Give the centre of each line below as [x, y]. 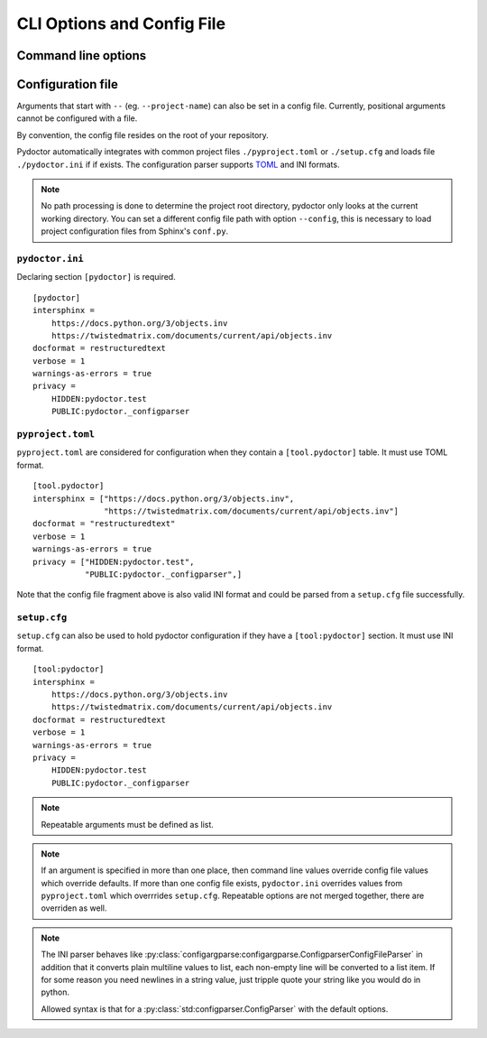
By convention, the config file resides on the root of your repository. [143, 134]
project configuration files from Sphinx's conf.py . [135, 231]
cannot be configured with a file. [77, 118]
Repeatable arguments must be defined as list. [127, 824]
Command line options [82, 56]
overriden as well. [74, 908]
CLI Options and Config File [121, 23]
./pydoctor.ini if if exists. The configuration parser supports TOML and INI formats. [178, 164]
